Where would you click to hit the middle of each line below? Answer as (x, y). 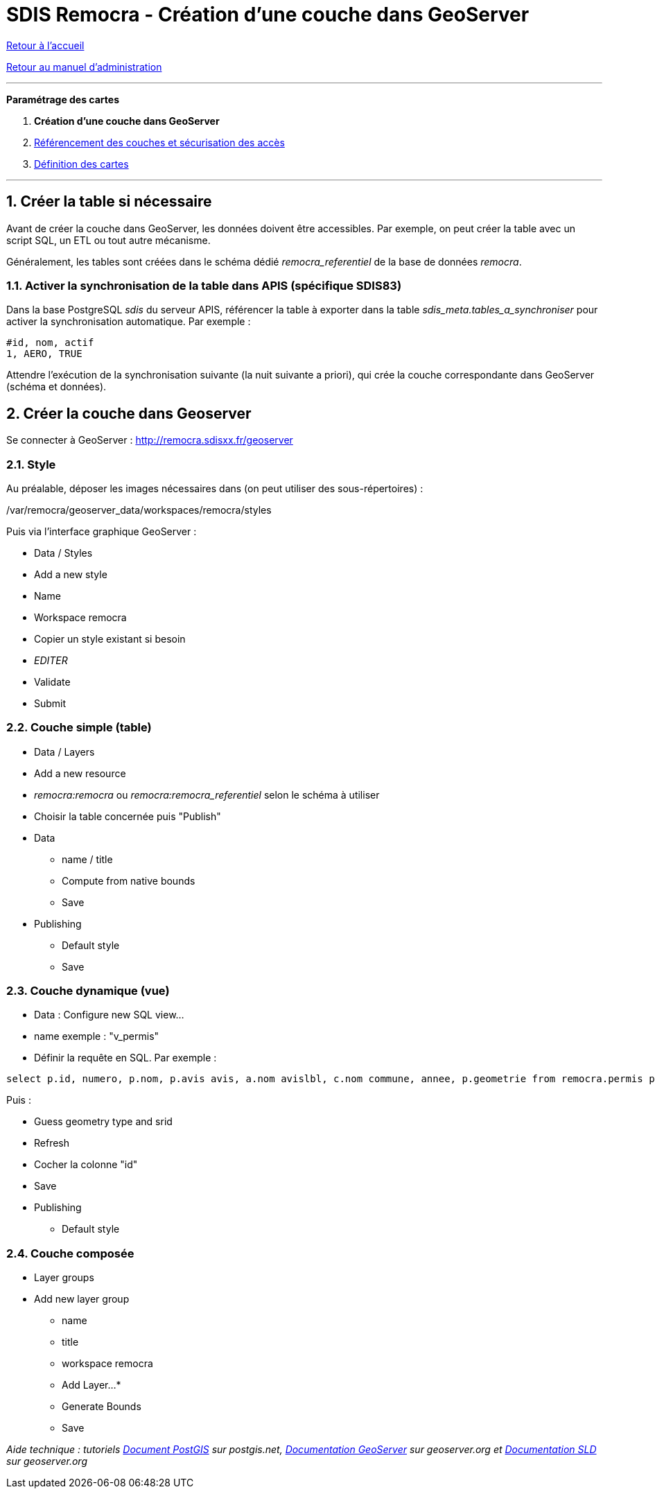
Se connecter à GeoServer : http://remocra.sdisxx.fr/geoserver (150, 440)
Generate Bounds (102, 1407)
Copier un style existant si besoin (110, 639)
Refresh (52, 1143)
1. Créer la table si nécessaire (109, 202)
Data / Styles (63, 553)
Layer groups (64, 1278)
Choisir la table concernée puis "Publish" (128, 816)
